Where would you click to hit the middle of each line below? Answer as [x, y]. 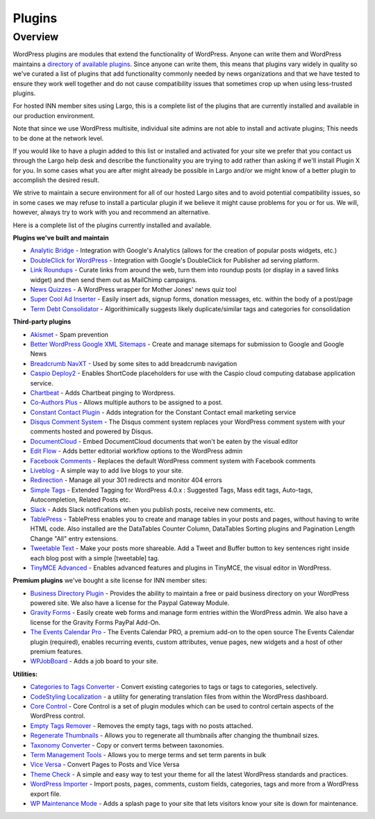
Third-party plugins [42, 322]
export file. [46, 794]
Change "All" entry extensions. [74, 538]
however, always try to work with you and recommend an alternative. [111, 213]
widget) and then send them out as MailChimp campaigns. [114, 280]
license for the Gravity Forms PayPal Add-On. [95, 622]
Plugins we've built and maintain [61, 238]
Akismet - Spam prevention [69, 334]
